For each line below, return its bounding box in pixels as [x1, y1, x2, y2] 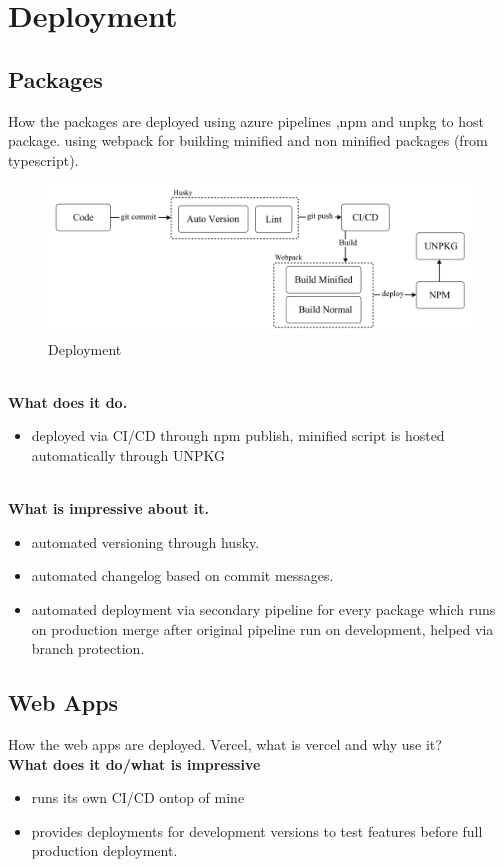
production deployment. [31, 840, 178, 861]
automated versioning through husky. [31, 531, 260, 552]
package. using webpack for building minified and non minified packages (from [8, 130, 488, 151]
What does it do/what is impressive [8, 753, 261, 774]
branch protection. [31, 638, 145, 659]
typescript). [8, 149, 79, 170]
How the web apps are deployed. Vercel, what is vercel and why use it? [8, 734, 442, 754]
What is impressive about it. [8, 498, 210, 519]
